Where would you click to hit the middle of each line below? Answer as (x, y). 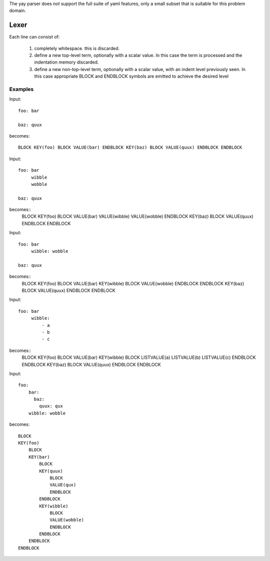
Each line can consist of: (34, 37)
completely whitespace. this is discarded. (77, 48)
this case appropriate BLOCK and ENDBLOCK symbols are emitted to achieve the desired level (131, 76)
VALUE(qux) (63, 485)
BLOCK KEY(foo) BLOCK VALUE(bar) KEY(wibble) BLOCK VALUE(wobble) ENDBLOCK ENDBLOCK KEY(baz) (133, 283)
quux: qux (51, 406)
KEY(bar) (39, 457)
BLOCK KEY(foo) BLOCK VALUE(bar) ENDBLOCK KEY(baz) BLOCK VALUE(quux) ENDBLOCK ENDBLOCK (130, 147)
